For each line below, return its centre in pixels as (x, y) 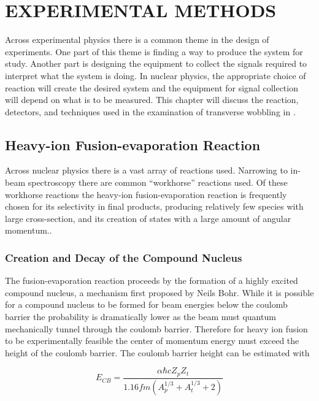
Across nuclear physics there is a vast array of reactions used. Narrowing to (146, 170)
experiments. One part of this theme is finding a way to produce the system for (154, 51)
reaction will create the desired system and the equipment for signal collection (152, 87)
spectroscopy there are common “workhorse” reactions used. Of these (158, 182)
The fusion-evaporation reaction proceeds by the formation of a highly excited (152, 281)
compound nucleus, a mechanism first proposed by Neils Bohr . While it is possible (159, 292)
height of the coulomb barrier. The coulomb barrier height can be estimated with (157, 352)
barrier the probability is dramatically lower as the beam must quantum (140, 317)
